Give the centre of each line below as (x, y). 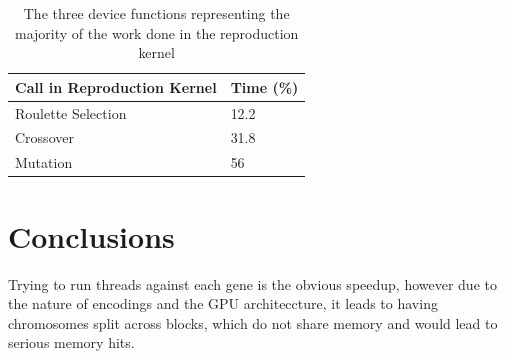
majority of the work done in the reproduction (157, 32)
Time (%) (264, 86)
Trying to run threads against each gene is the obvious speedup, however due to (252, 283)
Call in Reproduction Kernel (116, 86)
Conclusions (91, 235)
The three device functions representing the (156, 13)
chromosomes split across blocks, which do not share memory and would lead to (253, 322)
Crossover (44, 137)
